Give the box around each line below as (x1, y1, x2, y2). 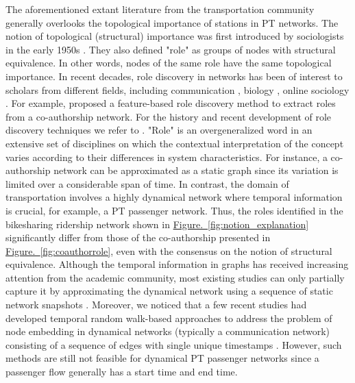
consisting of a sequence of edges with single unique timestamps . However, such (5, 337, 342, 351)
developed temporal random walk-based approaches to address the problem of (5, 310, 332, 325)
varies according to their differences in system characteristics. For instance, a (5, 149, 328, 164)
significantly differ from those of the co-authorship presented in (5, 230, 271, 245)
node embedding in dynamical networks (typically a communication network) (5, 324, 330, 338)
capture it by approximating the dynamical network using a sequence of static (5, 284, 333, 298)
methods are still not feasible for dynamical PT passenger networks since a (5, 351, 319, 365)
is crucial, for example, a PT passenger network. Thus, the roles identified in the (5, 203, 343, 217)
